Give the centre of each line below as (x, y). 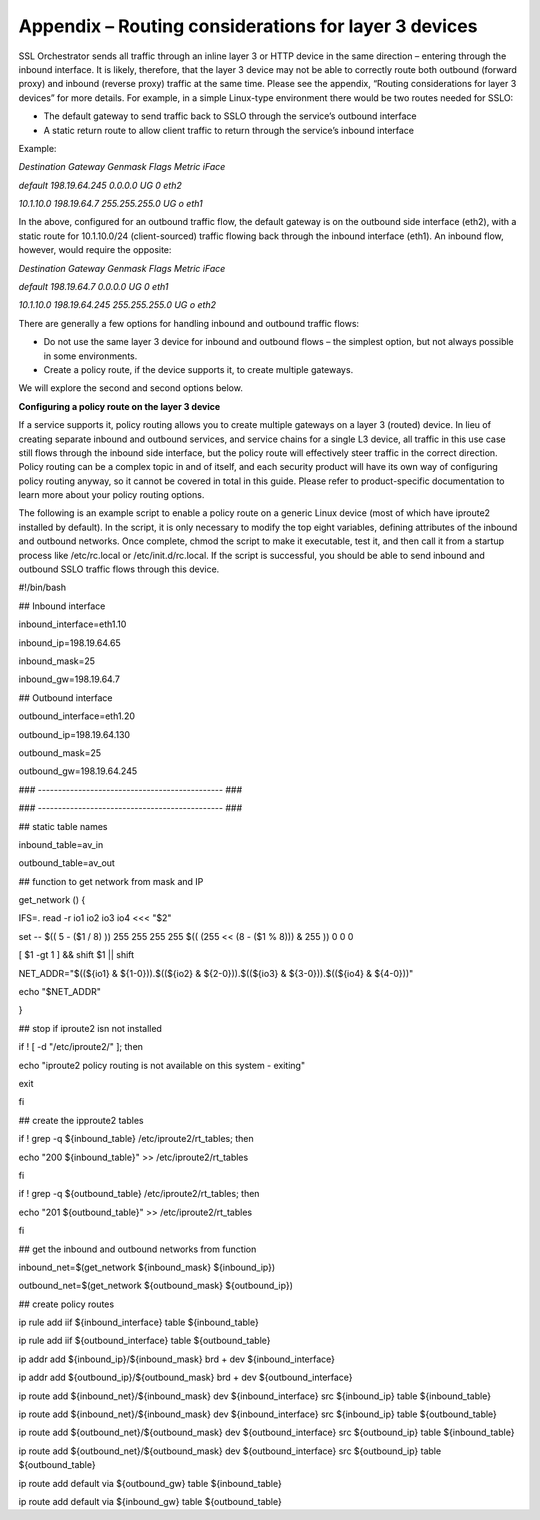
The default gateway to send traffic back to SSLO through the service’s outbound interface (230, 116)
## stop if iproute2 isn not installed (90, 1028)
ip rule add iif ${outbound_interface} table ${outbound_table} (144, 1341)
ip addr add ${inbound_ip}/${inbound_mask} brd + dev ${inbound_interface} (176, 1359)
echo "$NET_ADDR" (60, 992)
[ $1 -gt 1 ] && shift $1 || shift (76, 955)
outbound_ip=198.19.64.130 (74, 734)
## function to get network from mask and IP (111, 881)
